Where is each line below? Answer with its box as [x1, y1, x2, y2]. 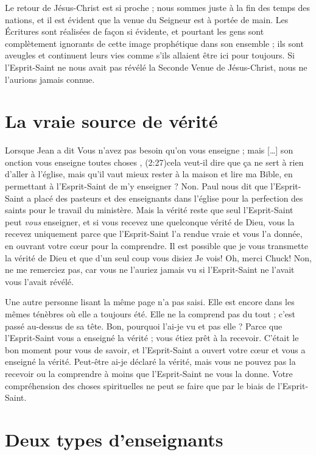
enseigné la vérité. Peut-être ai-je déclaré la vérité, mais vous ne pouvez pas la [5, 355, 296, 368]
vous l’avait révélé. [5, 275, 74, 287]
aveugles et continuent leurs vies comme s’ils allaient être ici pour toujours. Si [5, 49, 295, 62]
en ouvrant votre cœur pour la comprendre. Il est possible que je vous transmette [5, 239, 309, 252]
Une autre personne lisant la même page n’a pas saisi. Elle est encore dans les [5, 295, 295, 308]
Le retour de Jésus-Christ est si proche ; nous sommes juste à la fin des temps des [5, 1, 311, 13]
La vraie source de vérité [5, 108, 218, 133]
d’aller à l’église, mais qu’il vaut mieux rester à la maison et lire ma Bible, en [5, 168, 293, 180]
